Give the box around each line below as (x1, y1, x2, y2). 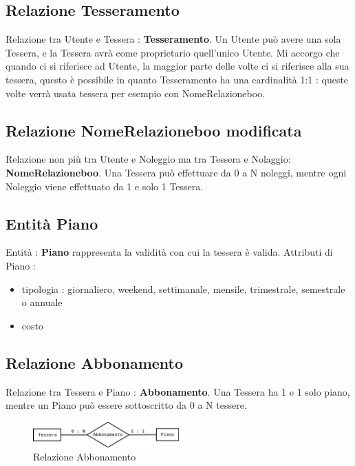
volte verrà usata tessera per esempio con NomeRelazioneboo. (6, 85, 266, 100)
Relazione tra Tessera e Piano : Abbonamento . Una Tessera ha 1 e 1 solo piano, (6, 384, 350, 398)
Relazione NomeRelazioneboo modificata (6, 119, 302, 141)
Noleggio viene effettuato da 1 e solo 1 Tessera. (6, 179, 204, 193)
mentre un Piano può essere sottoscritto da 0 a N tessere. (6, 398, 247, 412)
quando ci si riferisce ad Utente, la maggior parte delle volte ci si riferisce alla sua (6, 59, 349, 73)
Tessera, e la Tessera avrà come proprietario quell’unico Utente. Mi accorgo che (6, 45, 340, 59)
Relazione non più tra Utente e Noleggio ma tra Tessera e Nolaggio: (6, 152, 291, 166)
